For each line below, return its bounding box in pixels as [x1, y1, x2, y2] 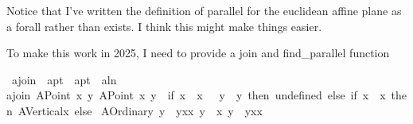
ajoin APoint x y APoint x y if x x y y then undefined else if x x [6, 87, 386, 103]
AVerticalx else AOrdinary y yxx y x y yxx [18, 102, 263, 118]
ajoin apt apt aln [11, 71, 117, 87]
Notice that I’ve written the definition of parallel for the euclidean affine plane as [6, 2, 402, 18]
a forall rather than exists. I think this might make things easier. [6, 17, 322, 34]
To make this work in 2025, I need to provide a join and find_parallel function [6, 45, 390, 61]
